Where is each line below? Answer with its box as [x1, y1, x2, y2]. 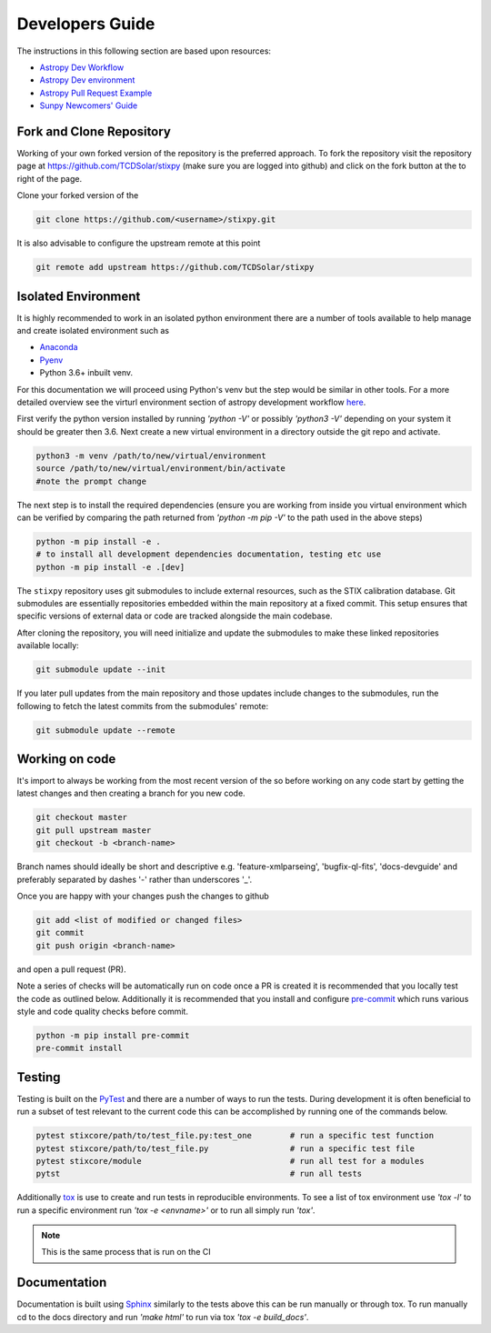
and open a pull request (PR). [16, 964, 126, 975]
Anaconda [39, 342, 78, 353]
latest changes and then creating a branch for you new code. [16, 787, 245, 799]
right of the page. [16, 173, 83, 184]
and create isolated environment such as [16, 326, 170, 336]
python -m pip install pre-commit [35, 1030, 190, 1040]
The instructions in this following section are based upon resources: [16, 45, 272, 56]
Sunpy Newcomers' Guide [39, 100, 138, 111]
